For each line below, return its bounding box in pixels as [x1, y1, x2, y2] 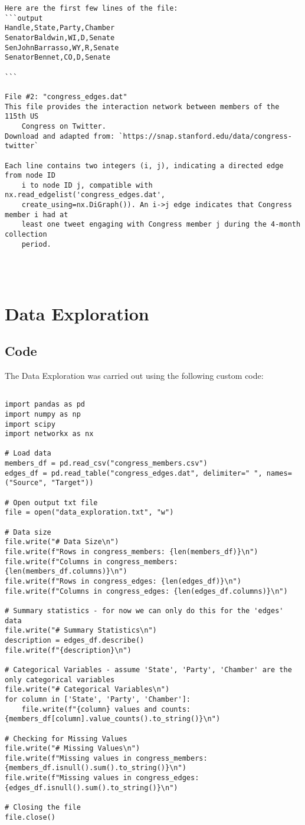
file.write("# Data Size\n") [5, 538, 119, 546]
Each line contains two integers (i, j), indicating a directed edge [5, 161, 284, 170]
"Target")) [51, 479, 94, 487]
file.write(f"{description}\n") [5, 646, 132, 654]
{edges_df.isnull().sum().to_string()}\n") [5, 783, 178, 792]
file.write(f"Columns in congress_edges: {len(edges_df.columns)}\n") [5, 587, 288, 595]
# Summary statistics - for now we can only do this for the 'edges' [5, 606, 284, 615]
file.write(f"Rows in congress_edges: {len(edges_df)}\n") [5, 577, 241, 586]
